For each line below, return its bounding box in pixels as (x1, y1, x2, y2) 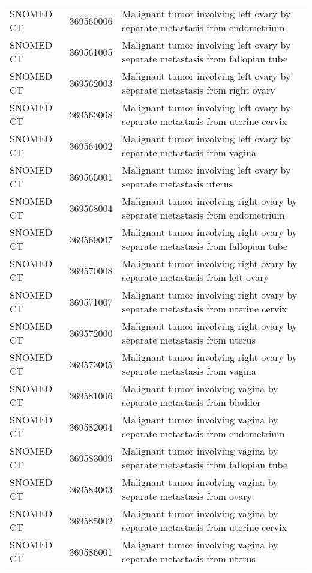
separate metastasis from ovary (122, 489, 252, 503)
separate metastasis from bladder (122, 395, 261, 409)
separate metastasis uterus (122, 177, 233, 190)
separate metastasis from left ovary (122, 270, 269, 284)
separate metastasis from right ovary (122, 83, 275, 97)
